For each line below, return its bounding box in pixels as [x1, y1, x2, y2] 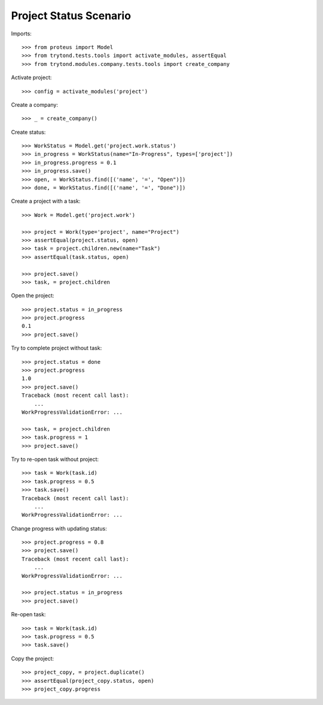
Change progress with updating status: [11, 525, 107, 532]
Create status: [11, 128, 46, 135]
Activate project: [11, 74, 52, 81]
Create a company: [11, 101, 58, 108]
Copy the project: [11, 655, 54, 662]
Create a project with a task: [11, 198, 81, 205]
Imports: [11, 30, 32, 37]
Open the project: [11, 292, 54, 299]
